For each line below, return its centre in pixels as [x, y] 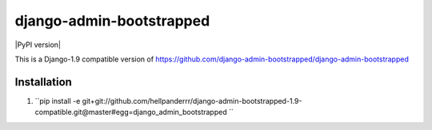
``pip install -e [58, 100]
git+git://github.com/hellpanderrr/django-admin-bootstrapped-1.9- [192, 100]
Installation [43, 82]
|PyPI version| [38, 45]
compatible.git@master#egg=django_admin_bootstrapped [131, 112]
